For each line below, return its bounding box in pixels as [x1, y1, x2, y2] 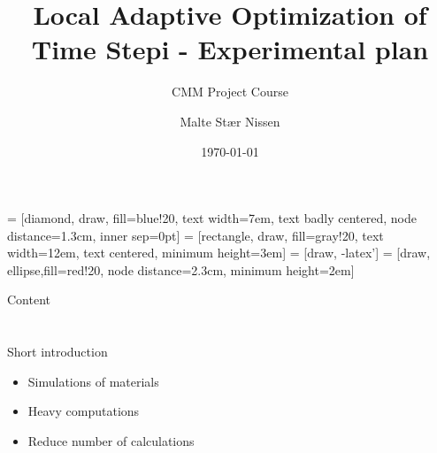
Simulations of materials [27, 372, 159, 390]
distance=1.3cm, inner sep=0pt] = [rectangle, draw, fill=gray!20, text [7, 226, 384, 244]
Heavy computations [27, 402, 140, 420]
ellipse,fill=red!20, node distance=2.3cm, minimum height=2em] [7, 260, 355, 279]
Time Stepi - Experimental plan [31, 31, 429, 67]
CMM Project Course [172, 82, 288, 101]
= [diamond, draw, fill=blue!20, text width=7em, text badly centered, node [7, 209, 417, 227]
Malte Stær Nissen [180, 111, 280, 130]
